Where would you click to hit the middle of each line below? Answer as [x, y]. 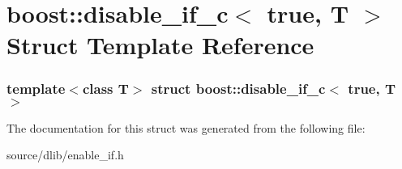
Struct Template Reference [160, 45]
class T [105, 89]
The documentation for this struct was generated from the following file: [186, 127]
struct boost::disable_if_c [238, 89]
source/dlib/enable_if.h [65, 155]
